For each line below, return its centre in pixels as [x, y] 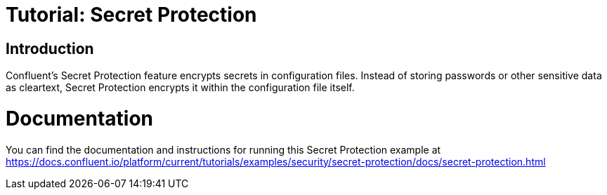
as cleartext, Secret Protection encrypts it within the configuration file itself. [180, 88]
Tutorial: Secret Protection [131, 15]
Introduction [50, 48]
